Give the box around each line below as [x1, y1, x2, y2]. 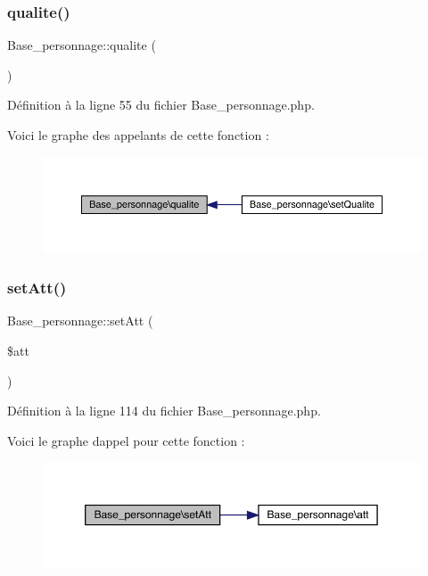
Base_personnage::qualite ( [7, 36, 156, 54]
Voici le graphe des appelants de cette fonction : [7, 126, 269, 144]
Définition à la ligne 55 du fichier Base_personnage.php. [7, 95, 315, 114]
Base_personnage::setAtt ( [7, 311, 153, 330]
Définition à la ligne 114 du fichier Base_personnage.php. [7, 401, 321, 420]
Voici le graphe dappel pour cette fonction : [7, 431, 245, 449]
